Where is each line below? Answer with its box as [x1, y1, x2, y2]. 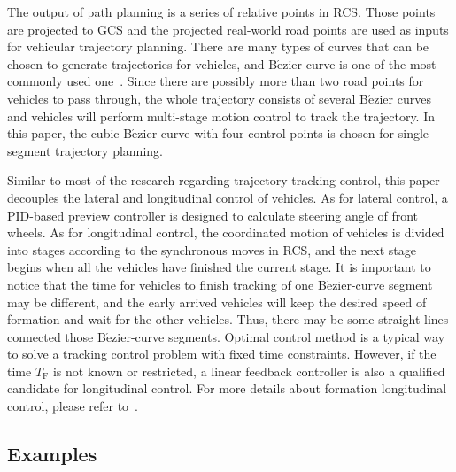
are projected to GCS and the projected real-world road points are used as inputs [7, 19, 449, 38]
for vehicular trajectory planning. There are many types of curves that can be [7, 37, 429, 56]
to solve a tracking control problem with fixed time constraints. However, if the [7, 344, 437, 363]
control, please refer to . [7, 397, 138, 415]
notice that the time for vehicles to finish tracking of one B [7, 275, 327, 293]
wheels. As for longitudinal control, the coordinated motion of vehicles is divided [7, 223, 444, 242]
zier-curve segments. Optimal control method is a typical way [112, 327, 445, 345]
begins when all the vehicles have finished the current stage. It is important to [7, 258, 431, 276]
